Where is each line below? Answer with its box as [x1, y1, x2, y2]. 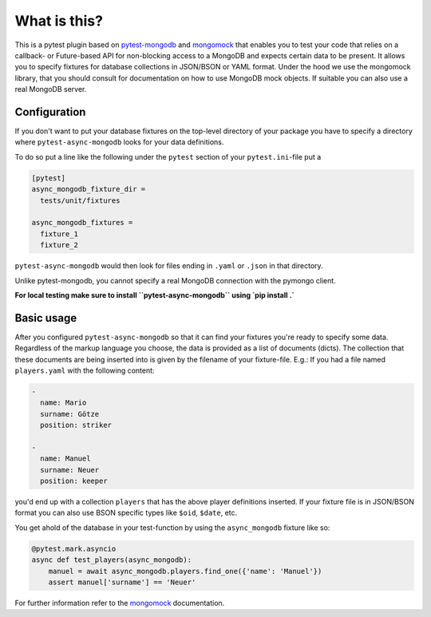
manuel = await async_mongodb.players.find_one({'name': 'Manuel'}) [48, 567, 322, 575]
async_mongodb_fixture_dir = [31, 184, 146, 194]
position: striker [40, 421, 112, 430]
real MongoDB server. [14, 85, 87, 94]
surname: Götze [40, 409, 100, 418]
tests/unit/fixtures [40, 196, 121, 205]
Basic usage [14, 311, 77, 325]
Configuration [14, 105, 86, 119]
